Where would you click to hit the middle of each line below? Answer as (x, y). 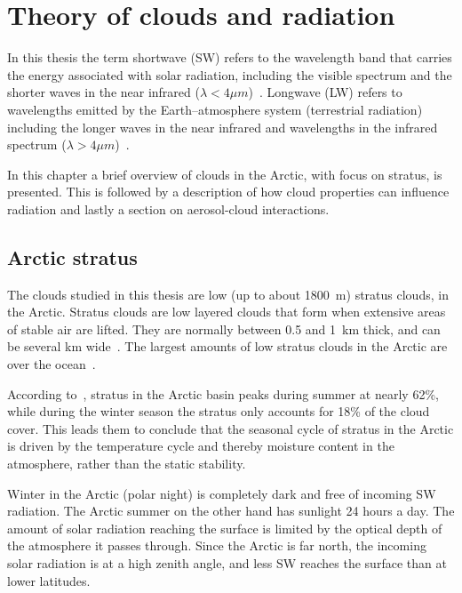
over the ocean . (52, 364)
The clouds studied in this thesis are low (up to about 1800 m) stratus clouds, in (228, 294)
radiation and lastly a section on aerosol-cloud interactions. (168, 208)
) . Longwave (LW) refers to (325, 92)
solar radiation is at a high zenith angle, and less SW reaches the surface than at (227, 562)
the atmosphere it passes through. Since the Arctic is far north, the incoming (217, 545)
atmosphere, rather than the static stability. (127, 464)
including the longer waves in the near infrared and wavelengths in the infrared (223, 127)
